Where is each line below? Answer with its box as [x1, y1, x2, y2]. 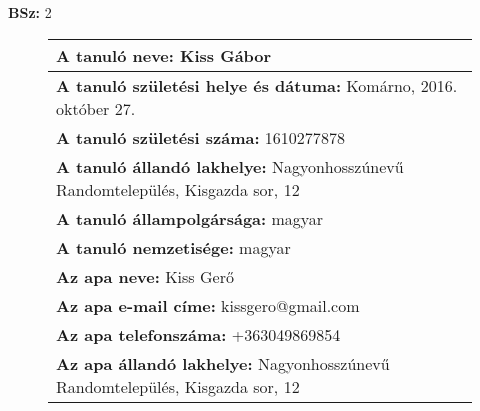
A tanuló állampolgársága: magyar [56, 206, 324, 230]
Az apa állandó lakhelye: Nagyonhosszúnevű [56, 351, 390, 375]
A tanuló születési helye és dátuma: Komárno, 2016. [56, 73, 458, 97]
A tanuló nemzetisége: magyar [56, 235, 291, 259]
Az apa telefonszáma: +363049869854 [56, 322, 341, 346]
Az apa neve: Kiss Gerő [56, 264, 234, 288]
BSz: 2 [8, 2, 52, 22]
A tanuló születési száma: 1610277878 [56, 125, 345, 149]
